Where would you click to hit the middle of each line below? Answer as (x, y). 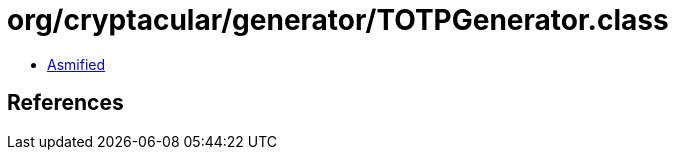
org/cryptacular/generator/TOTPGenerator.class (338, 20)
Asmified (76, 64)
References (65, 103)
